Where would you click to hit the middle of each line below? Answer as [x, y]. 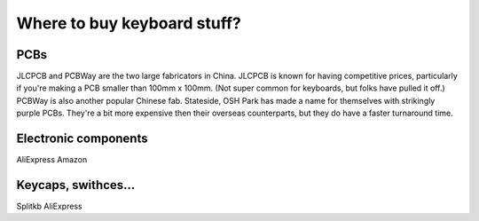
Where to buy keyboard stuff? [129, 23]
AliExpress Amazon [52, 160]
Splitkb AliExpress [50, 206]
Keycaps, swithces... [76, 185]
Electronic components [82, 139]
